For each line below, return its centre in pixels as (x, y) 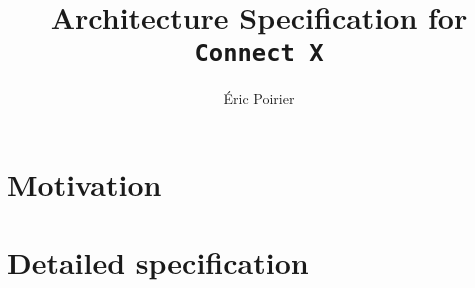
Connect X (259, 53)
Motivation (84, 184)
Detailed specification (158, 262)
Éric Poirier (259, 98)
